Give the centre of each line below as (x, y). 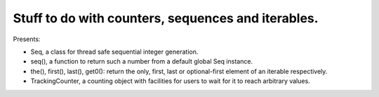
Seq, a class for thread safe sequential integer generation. (114, 52)
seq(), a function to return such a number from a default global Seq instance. (141, 61)
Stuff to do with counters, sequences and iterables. (166, 18)
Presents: (27, 39)
